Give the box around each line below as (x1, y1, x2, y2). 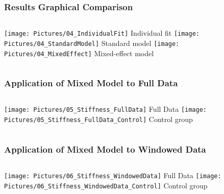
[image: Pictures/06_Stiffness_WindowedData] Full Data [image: (4, 169, 221, 180)
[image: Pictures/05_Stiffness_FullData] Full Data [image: (4, 104, 207, 114)
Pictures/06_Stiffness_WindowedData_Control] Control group (4, 180, 208, 190)
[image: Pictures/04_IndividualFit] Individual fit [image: (4, 28, 200, 38)
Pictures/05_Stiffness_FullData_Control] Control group (4, 114, 193, 125)
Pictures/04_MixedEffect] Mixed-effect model (4, 47, 154, 58)
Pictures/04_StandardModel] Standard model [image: (4, 37, 180, 48)
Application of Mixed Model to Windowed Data (4, 142, 206, 155)
